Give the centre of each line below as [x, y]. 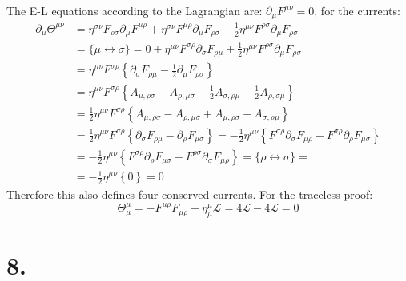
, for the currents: [357, 10]
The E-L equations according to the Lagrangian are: [135, 10]
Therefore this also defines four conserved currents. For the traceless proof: [190, 194]
